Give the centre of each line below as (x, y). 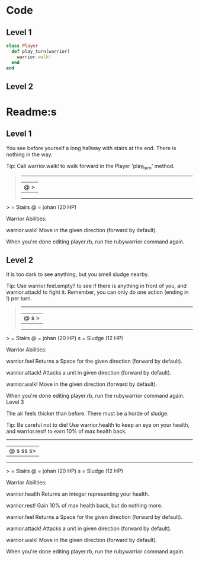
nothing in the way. (29, 154)
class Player (22, 46)
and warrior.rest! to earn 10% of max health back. (67, 432)
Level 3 (15, 402)
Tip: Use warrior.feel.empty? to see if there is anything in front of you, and (96, 286)
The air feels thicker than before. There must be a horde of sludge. (87, 414)
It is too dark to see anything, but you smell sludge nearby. (78, 274)
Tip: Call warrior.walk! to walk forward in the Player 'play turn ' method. (90, 167)
